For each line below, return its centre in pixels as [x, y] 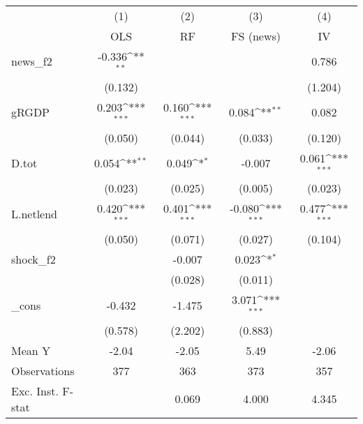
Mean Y [31, 350]
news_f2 [32, 61]
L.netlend [35, 213]
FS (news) [256, 36]
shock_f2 [34, 259]
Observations [43, 370]
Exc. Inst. [35, 391]
